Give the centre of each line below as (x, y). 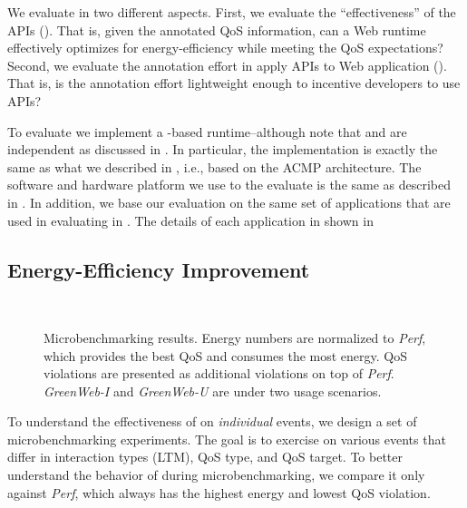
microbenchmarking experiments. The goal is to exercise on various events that (227, 439)
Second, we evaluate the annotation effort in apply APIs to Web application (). (227, 65)
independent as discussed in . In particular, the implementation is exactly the (223, 149)
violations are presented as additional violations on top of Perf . (219, 373)
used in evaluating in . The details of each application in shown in (190, 220)
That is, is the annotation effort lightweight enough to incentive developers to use (234, 83)
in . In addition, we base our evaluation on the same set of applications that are (229, 202)
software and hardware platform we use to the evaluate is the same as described (229, 185)
